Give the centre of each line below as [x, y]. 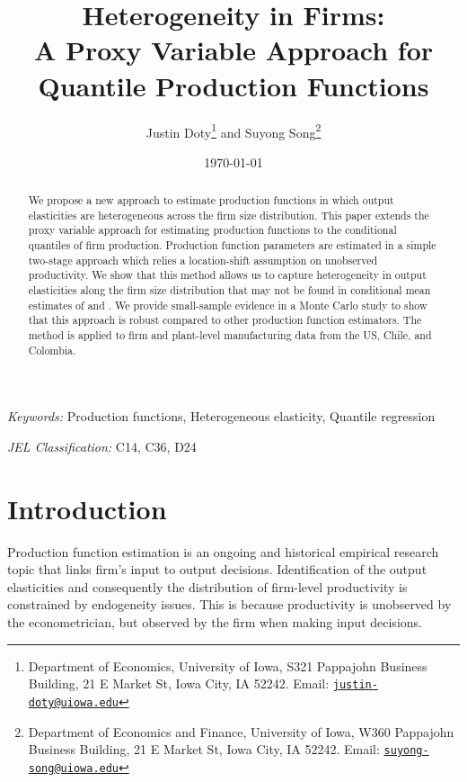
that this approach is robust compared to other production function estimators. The [225, 320]
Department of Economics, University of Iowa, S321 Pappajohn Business [228, 665]
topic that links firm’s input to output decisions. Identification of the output [217, 569]
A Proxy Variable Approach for [233, 50]
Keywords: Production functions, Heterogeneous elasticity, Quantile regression [221, 416]
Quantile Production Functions [233, 85]
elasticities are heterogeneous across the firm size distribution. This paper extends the [229, 215]
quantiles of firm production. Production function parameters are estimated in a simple [232, 245]
